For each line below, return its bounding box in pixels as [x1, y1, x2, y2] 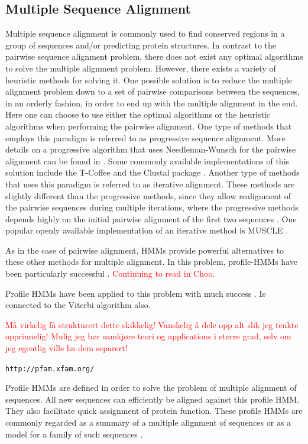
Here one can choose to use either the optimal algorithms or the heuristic [5, 108, 271, 121]
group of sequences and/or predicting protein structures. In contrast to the [5, 38, 277, 51]
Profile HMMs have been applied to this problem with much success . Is [5, 287, 266, 299]
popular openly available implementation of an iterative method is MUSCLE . [5, 224, 288, 236]
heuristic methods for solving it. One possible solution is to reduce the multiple [5, 73, 292, 86]
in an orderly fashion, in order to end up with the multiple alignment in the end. [5, 96, 298, 109]
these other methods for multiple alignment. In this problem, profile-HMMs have [5, 255, 297, 268]
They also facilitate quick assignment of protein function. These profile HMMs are [5, 404, 303, 417]
